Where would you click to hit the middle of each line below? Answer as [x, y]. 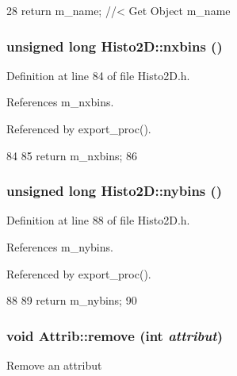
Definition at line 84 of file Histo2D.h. [98, 75]
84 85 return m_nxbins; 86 [72, 155]
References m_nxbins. [60, 102]
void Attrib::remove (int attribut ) [115, 335]
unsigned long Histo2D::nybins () [115, 191]
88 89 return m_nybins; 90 [72, 300]
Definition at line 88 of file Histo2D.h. [98, 220]
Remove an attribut [54, 365]
